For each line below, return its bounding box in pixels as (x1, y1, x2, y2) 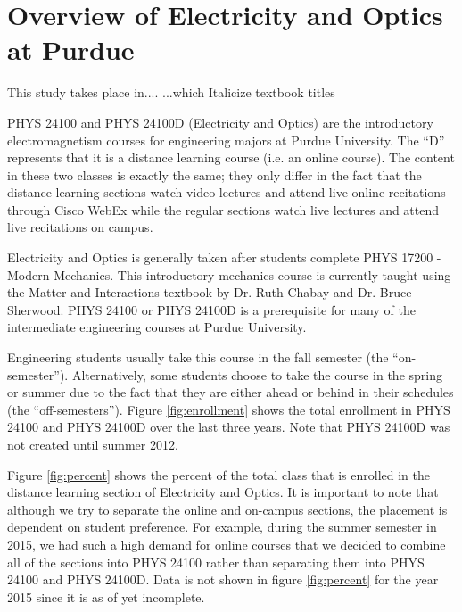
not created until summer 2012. (7, 435, 178, 453)
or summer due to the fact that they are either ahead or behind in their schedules (7, 383, 454, 401)
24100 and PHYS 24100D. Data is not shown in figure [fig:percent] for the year (7, 570, 439, 589)
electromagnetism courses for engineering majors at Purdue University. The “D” (7, 130, 445, 149)
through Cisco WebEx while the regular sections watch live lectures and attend (7, 200, 440, 219)
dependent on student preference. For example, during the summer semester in (7, 517, 437, 536)
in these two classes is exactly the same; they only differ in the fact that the (7, 165, 422, 184)
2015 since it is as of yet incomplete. (7, 587, 205, 606)
